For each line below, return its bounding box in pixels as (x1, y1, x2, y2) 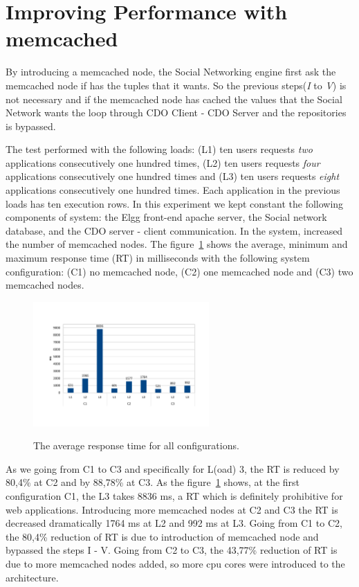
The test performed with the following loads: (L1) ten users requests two (6, 142, 313, 156)
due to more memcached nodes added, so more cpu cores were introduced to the (6, 557, 345, 571)
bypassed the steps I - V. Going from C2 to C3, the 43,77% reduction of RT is (6, 543, 338, 557)
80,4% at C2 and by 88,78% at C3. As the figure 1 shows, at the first (6, 475, 300, 489)
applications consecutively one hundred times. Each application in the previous (6, 183, 340, 197)
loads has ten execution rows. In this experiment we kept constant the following (6, 196, 344, 210)
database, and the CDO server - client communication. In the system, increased (6, 223, 343, 237)
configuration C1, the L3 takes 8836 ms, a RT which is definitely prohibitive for (6, 489, 343, 503)
